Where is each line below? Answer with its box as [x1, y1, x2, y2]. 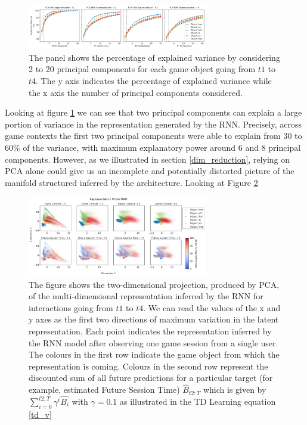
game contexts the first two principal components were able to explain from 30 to [5, 129, 302, 142]
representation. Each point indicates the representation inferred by [29, 325, 272, 337]
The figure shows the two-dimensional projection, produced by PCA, [29, 278, 280, 290]
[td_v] [29, 408, 52, 420]
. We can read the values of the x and [143, 301, 281, 314]
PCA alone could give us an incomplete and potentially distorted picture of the [5, 165, 294, 177]
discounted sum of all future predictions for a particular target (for [29, 371, 273, 384]
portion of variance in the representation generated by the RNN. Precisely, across [5, 117, 302, 130]
